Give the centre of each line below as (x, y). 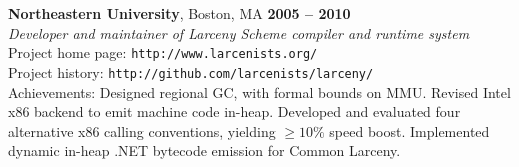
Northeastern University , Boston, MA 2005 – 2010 (179, 13)
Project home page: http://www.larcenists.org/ (163, 52)
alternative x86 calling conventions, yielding (142, 130)
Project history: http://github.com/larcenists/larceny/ (191, 71)
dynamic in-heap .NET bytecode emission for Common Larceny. (204, 150)
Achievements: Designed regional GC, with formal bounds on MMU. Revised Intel (259, 91)
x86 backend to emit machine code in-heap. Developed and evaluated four (234, 111)
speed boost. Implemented (409, 130)
